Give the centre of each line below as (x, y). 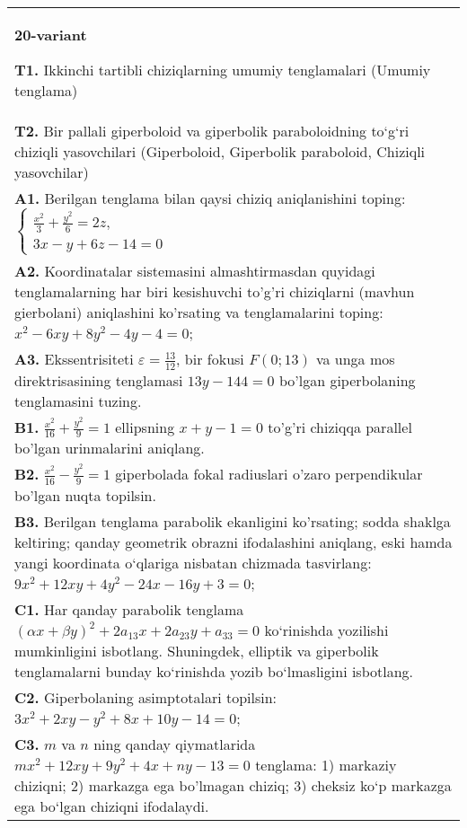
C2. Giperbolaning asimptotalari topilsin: (146, 697)
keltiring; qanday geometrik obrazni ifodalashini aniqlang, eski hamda (233, 542)
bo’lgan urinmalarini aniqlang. (110, 448)
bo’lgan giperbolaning (347, 380)
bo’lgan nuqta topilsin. (85, 495)
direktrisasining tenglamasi (99, 380)
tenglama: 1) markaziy (326, 764)
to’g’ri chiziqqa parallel (340, 427)
